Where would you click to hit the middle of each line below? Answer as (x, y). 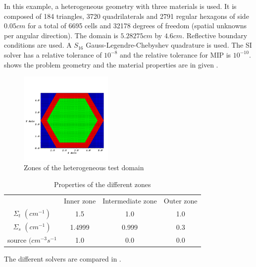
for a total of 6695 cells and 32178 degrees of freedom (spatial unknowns (137, 26)
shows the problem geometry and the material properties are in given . (111, 64)
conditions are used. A (38, 45)
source (17, 240)
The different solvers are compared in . (63, 259)
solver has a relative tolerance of (53, 54)
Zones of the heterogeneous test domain (84, 167)
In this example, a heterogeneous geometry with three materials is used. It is (120, 6)
